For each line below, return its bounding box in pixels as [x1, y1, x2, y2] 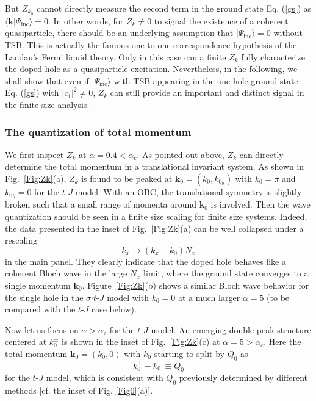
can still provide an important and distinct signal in [110, 86, 304, 99]
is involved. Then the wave [210, 198, 311, 211]
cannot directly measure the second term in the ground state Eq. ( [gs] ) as [36, 2, 312, 14]
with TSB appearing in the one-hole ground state [113, 74, 298, 87]
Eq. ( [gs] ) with [5, 86, 59, 99]
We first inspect [5, 148, 64, 161]
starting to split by [154, 347, 224, 359]
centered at [5, 335, 47, 348]
